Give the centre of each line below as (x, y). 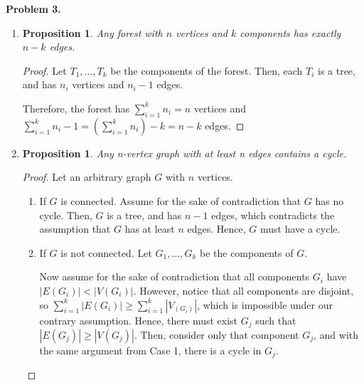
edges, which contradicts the (273, 215)
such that (276, 320)
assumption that (75, 229)
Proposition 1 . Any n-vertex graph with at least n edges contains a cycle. (184, 153)
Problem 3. (33, 9)
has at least (150, 229)
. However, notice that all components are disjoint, (243, 290)
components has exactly (290, 32)
